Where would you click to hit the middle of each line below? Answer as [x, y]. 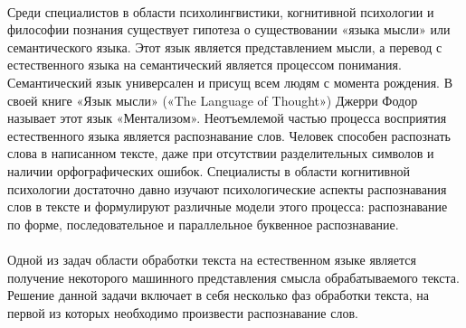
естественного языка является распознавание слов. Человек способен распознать [229, 135]
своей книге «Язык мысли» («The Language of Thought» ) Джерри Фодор [213, 100]
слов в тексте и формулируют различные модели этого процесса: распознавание [228, 206]
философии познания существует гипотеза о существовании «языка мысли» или [229, 29]
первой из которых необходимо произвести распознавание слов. [183, 312]
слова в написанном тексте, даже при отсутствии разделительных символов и [221, 153]
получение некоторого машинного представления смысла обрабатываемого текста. [233, 277]
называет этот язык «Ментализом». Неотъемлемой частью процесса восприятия [227, 118]
